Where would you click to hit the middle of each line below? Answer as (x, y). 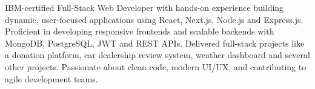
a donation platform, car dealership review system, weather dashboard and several (157, 55)
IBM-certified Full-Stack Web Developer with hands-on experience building (144, 7)
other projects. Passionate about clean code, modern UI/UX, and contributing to (156, 66)
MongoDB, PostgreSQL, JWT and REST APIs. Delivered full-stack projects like (155, 43)
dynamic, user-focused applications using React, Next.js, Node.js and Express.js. (154, 19)
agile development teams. (51, 78)
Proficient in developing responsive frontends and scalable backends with (140, 31)
